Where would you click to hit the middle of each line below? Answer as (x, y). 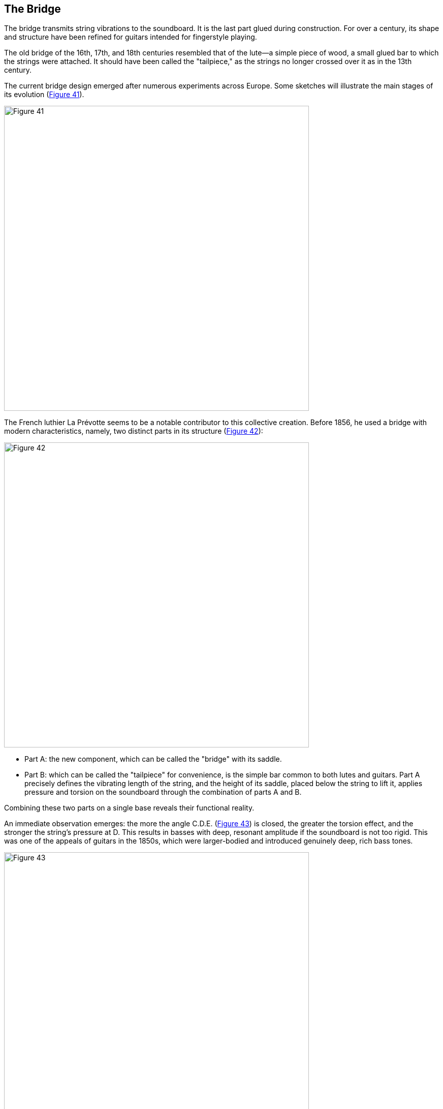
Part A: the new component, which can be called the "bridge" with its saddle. (153, 759)
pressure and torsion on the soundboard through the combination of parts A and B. (163, 792)
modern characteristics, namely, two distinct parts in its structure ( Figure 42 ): (134, 431)
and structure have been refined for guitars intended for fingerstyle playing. (131, 37)
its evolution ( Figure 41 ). (44, 95)
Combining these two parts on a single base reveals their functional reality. (129, 808)
